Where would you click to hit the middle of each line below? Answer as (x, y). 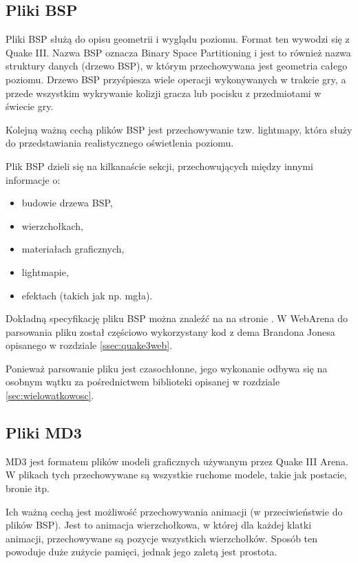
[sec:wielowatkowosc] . (50, 395)
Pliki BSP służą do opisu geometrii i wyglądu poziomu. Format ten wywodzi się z (178, 39)
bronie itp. (28, 488)
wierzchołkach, (52, 225)
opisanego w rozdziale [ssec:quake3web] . (89, 345)
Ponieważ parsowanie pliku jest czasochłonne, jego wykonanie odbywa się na (167, 368)
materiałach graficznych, (73, 249)
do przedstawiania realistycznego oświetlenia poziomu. (120, 143)
